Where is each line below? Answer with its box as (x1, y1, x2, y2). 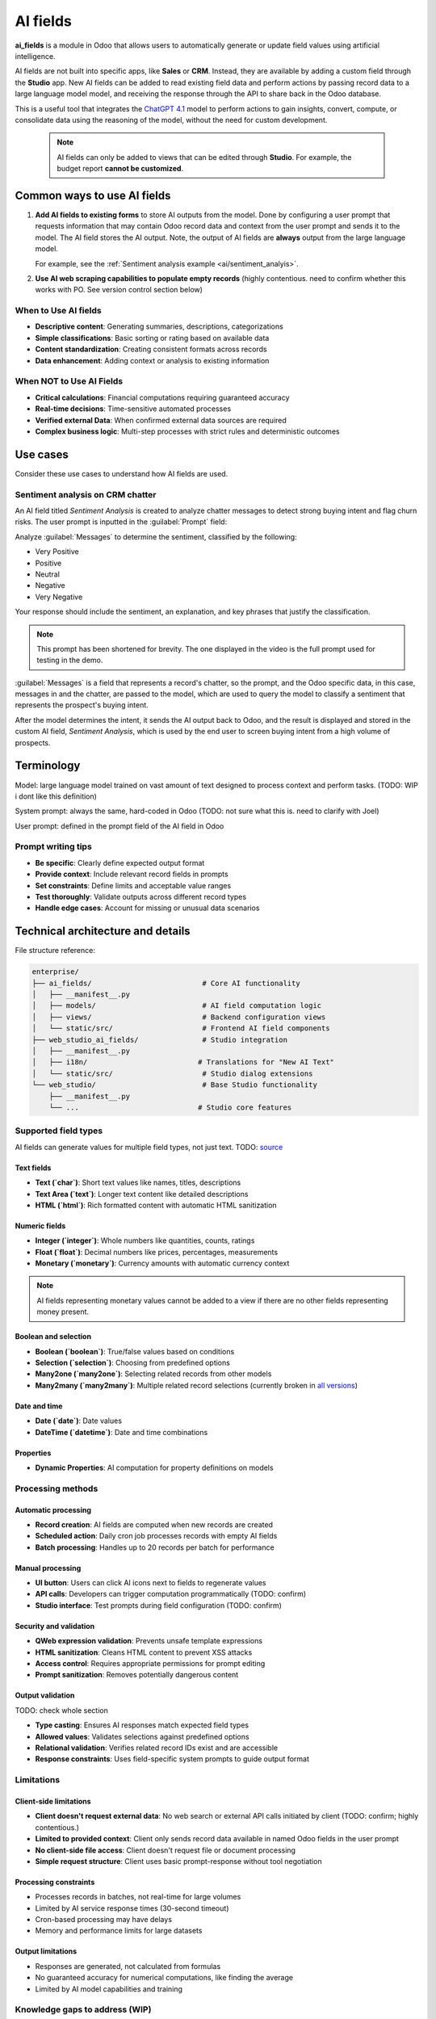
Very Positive (35, 547, 80, 556)
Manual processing (15, 1563, 82, 1572)
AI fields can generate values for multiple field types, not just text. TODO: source (15, 1142, 283, 1152)
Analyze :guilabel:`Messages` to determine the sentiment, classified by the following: (15, 531, 298, 541)
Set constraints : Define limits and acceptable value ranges (35, 880, 232, 890)
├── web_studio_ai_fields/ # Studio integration (31, 1035, 288, 1044)
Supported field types (15, 1125, 103, 1136)
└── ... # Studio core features (48, 1102, 292, 1112)
